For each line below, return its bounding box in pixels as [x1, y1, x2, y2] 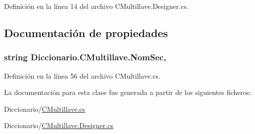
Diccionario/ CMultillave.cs [4, 103, 85, 114]
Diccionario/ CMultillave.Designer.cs [4, 120, 113, 131]
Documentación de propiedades [4, 25, 168, 40]
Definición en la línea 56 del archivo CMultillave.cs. [4, 70, 161, 81]
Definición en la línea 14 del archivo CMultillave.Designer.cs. [4, 1, 189, 11]
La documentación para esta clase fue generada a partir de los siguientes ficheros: [4, 87, 252, 97]
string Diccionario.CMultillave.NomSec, [4, 51, 167, 63]
